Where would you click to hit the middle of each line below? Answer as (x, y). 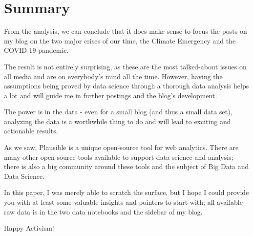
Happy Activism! (29, 228)
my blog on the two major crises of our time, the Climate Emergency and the (120, 40)
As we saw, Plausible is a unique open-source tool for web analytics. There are (121, 147)
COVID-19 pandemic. (36, 50)
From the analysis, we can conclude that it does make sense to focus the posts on (126, 31)
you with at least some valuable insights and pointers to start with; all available (123, 202)
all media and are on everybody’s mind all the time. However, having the (113, 76)
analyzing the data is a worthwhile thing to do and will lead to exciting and (117, 121)
